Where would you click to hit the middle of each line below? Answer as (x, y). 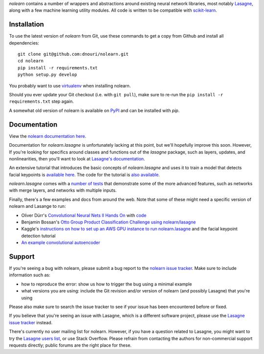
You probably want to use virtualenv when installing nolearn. (70, 86)
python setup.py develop (47, 75)
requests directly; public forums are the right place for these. (70, 345)
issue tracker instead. (31, 322)
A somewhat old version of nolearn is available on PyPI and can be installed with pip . (94, 111)
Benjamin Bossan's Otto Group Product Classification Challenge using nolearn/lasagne (109, 222)
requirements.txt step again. (42, 101)
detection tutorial (38, 236)
